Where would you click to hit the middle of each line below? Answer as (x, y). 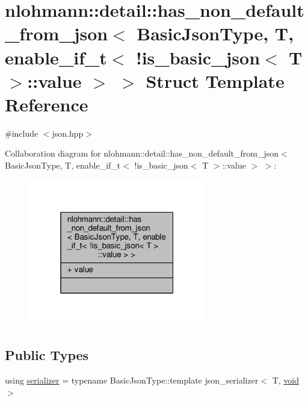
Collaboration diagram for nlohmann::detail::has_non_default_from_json (142, 153)
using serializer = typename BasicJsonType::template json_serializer (132, 380)
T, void (286, 380)
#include (22, 133)
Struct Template (215, 80)
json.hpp (68, 133)
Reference (47, 104)
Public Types (47, 355)
